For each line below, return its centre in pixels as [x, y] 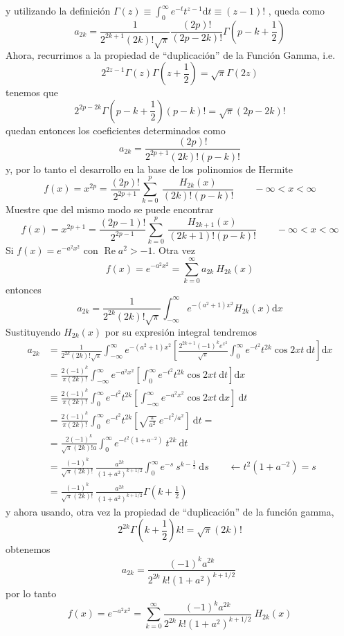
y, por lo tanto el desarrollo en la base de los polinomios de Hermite [150, 169]
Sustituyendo [33, 331]
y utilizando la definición [58, 10]
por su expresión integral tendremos [181, 331]
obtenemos [28, 549]
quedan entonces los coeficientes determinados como [116, 130]
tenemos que [32, 92]
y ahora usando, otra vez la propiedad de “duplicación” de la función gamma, [170, 511]
